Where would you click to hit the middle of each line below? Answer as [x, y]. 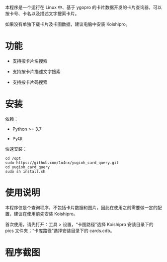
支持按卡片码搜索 [30, 82]
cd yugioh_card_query [28, 167]
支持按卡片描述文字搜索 [36, 71]
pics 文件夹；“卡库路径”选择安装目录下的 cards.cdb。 [60, 231]
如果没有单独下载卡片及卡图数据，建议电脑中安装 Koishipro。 [68, 24]
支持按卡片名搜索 [30, 61]
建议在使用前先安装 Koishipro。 [46, 214]
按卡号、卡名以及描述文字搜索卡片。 [42, 13]
